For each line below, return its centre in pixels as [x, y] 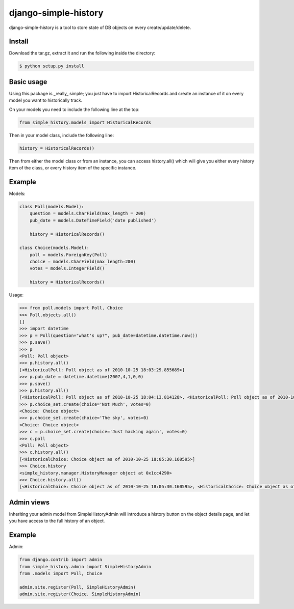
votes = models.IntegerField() [67, 268]
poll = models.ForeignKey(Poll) [69, 255]
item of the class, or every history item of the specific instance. [73, 168]
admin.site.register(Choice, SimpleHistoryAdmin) [80, 594]
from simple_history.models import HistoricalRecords [85, 122]
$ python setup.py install [52, 66]
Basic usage [28, 82]
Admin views [29, 502]
